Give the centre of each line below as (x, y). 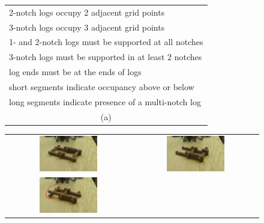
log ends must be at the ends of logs (75, 72)
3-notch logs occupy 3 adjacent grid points (87, 27)
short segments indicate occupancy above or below (102, 86)
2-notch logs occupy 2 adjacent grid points (87, 12)
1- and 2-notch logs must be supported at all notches (106, 42)
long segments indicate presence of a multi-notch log (105, 101)
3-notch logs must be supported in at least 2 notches (106, 57)
